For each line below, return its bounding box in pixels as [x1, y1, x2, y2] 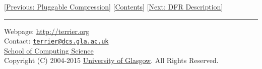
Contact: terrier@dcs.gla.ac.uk [4, 35, 109, 46]
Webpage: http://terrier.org [4, 25, 90, 36]
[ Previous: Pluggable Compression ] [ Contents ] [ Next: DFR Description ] [4, 1, 223, 11]
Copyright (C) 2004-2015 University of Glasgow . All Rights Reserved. [4, 55, 219, 65]
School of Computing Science [4, 45, 94, 55]
